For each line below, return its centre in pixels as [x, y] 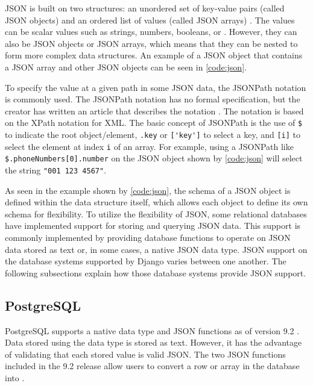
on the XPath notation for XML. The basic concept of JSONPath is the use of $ [154, 123]
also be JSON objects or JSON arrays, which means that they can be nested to [151, 43]
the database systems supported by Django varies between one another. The [146, 261]
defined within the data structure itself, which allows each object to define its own [156, 202]
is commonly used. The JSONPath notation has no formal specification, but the [153, 99]
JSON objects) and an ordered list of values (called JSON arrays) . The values [150, 20]
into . [15, 377]
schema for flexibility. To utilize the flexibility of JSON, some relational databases [156, 213]
